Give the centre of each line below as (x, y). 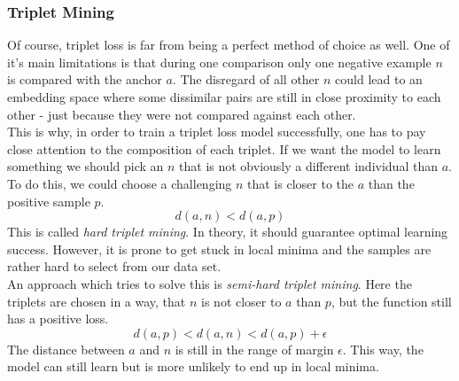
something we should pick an (86, 166)
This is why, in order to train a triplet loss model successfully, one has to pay (217, 132)
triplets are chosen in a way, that (97, 301)
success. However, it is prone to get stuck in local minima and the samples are (219, 249)
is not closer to (241, 301)
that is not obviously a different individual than (308, 166)
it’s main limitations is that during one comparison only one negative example (219, 62)
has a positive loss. (58, 319)
